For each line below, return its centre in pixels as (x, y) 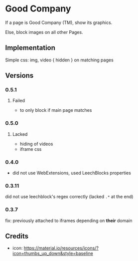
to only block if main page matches (56, 110)
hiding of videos (36, 144)
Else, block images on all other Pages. (44, 32)
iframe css (31, 149)
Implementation (30, 48)
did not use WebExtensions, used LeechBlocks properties (71, 173)
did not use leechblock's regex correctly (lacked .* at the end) (69, 197)
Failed (19, 101)
